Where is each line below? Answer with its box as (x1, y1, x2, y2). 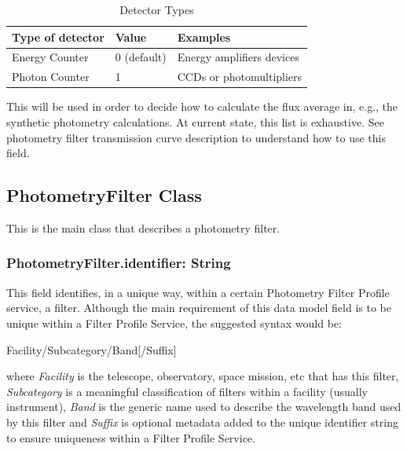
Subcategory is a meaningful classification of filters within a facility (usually (6, 383, 368, 399)
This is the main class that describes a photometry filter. (6, 219, 280, 236)
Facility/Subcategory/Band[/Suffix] (6, 341, 177, 357)
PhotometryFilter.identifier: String (6, 253, 231, 273)
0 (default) (115, 49, 167, 65)
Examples (177, 28, 231, 45)
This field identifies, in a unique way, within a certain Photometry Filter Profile (6, 284, 390, 300)
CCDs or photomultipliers (177, 68, 302, 85)
